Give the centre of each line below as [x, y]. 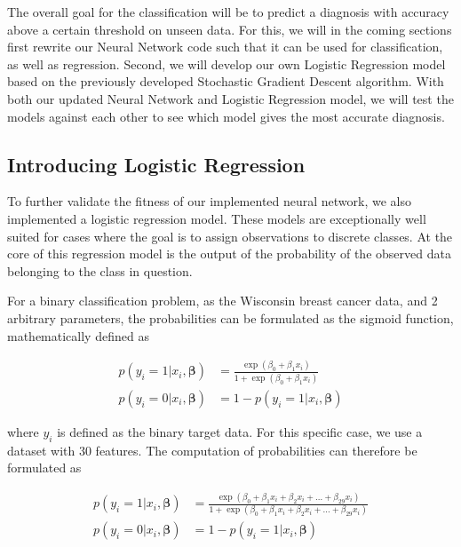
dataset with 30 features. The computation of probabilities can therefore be [212, 450]
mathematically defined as [78, 335]
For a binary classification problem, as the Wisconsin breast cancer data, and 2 [223, 301]
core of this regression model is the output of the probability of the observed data [229, 254]
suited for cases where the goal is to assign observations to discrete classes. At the [230, 236]
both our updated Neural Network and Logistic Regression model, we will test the [230, 98]
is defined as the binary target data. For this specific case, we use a [240, 431]
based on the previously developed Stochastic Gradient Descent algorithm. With [226, 81]
